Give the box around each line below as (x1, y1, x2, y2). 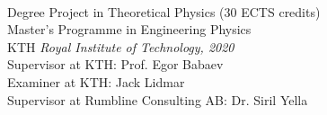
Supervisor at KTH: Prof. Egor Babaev (7, 55, 224, 74)
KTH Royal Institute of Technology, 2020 (7, 37, 234, 56)
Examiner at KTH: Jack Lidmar (7, 72, 185, 91)
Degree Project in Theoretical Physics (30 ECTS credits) (7, 2, 321, 21)
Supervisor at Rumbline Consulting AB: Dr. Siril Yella (7, 90, 308, 109)
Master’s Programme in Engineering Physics (7, 20, 252, 39)
